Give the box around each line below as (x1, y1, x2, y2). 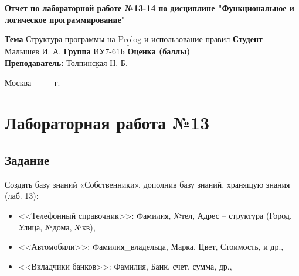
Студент (232, 33, 263, 45)
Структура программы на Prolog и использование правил (26, 36, 230, 44)
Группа (63, 45, 91, 57)
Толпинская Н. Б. (66, 60, 128, 68)
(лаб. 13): (5, 189, 39, 202)
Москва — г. (5, 76, 60, 88)
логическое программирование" (5, 13, 125, 25)
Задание (5, 150, 50, 168)
